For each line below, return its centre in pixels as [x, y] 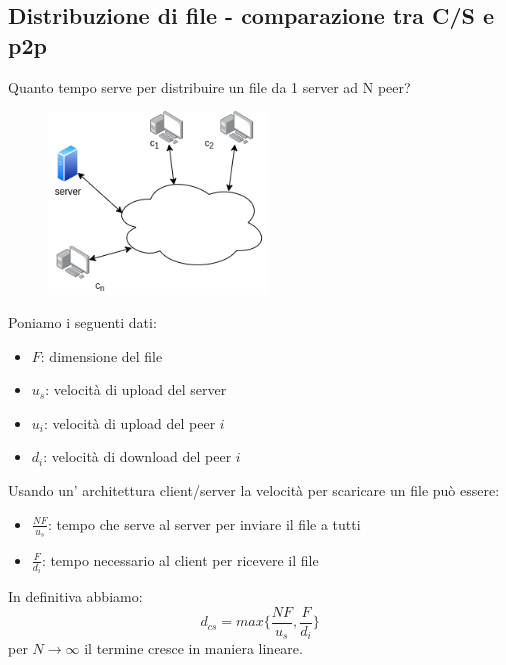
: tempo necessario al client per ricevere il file [180, 559]
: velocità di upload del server [136, 389]
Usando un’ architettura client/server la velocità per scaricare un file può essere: [254, 490]
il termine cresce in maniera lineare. [193, 648]
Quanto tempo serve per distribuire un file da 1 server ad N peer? [209, 86]
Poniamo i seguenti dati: [82, 322]
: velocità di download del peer [137, 456]
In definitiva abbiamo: [75, 596]
